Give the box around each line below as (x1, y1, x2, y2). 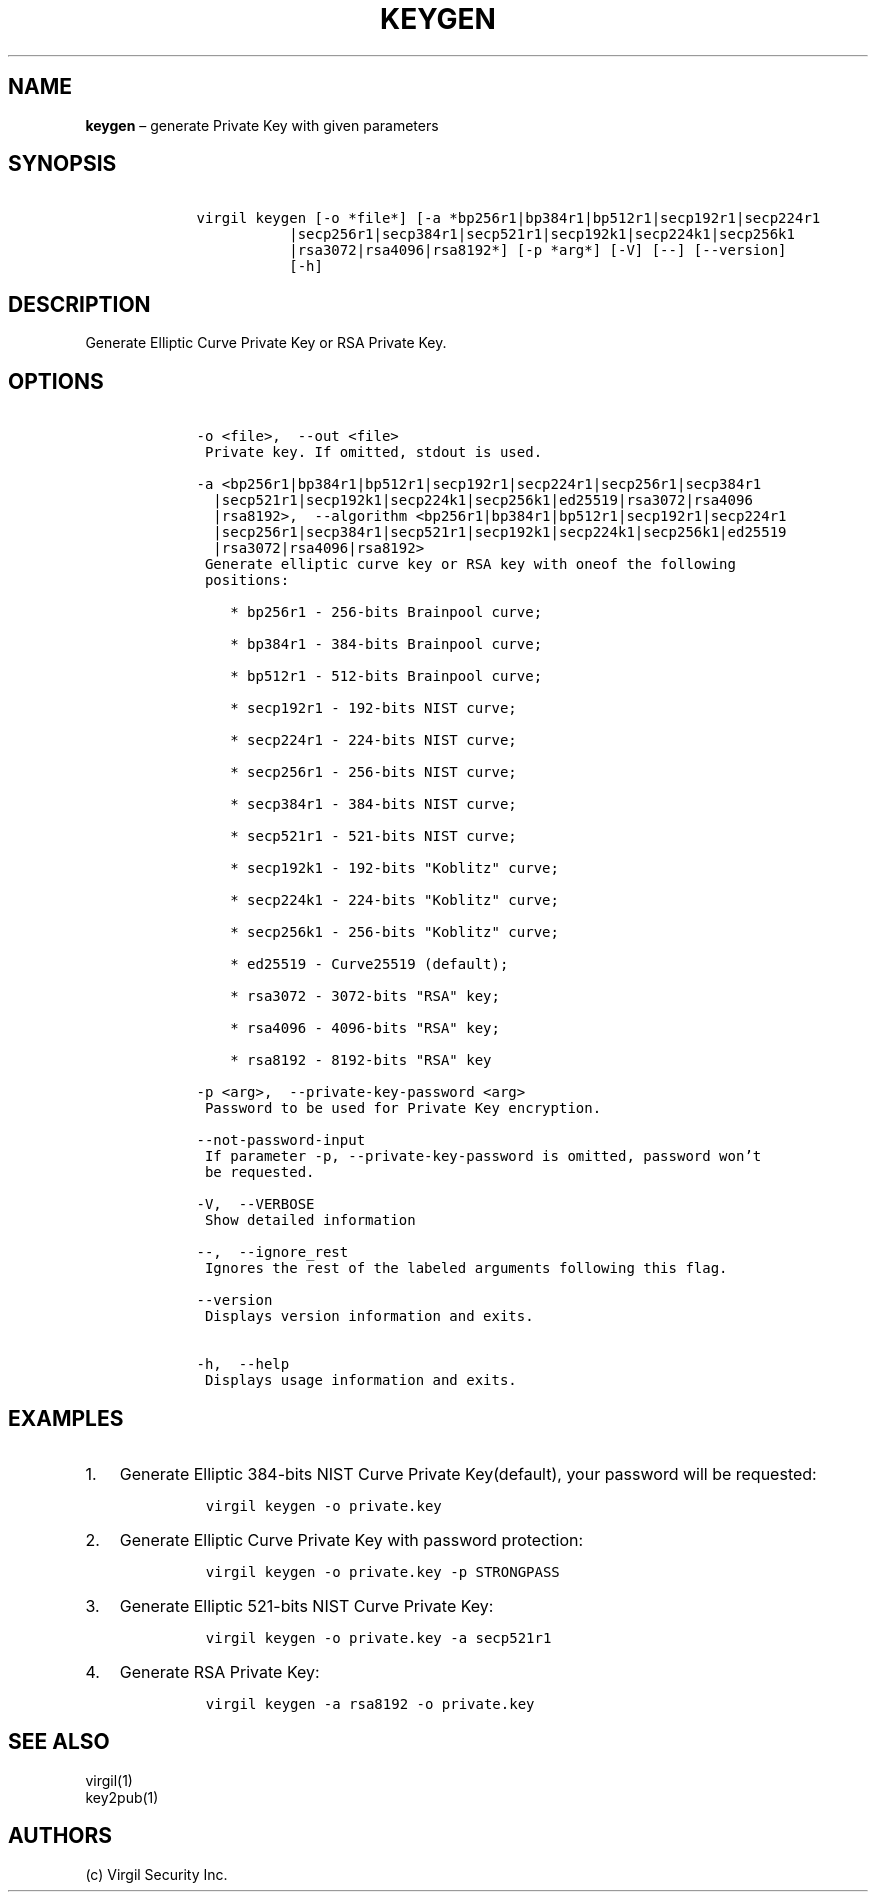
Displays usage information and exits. (204, 1372, 517, 1389)
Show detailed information (204, 1212, 416, 1229)
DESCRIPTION (8, 291, 151, 317)
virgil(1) (85, 1771, 133, 1789)
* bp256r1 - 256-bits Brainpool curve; (230, 604, 543, 621)
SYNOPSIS (8, 151, 117, 177)
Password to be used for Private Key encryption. (204, 1100, 602, 1117)
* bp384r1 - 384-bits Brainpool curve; (230, 636, 543, 653)
